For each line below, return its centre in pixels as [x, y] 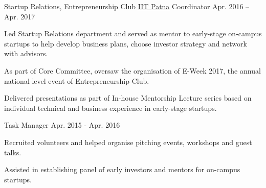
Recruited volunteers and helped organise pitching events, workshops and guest [128, 142]
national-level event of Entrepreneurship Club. [77, 80]
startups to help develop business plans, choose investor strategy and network [126, 43]
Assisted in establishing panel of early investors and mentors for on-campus [122, 169]
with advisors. [26, 53]
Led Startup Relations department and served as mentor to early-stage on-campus [133, 33]
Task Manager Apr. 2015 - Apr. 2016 [62, 125]
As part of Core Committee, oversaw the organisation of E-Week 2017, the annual [132, 70]
